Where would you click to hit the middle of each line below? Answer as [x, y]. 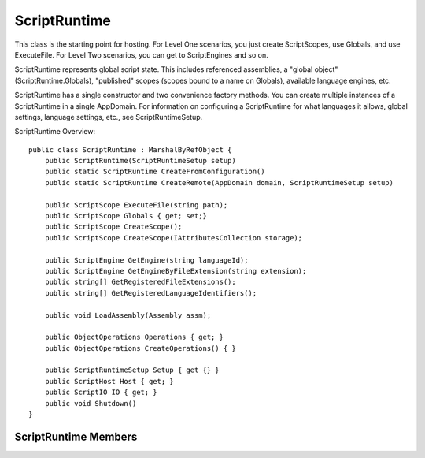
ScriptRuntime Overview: [55, 132]
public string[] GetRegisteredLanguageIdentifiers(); [151, 293]
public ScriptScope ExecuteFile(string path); [136, 205]
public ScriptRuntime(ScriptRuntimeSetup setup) [140, 161]
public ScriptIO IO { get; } [101, 393]
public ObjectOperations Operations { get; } [134, 337]
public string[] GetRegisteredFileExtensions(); [140, 282]
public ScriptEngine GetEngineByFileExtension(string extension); [176, 271]
